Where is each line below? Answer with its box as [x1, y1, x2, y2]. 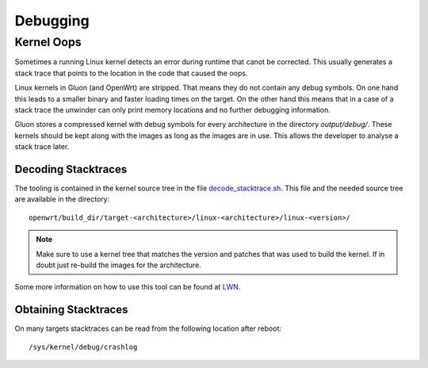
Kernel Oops [14, 35, 82, 49]
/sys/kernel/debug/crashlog [29, 342, 138, 351]
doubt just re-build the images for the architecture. [36, 260, 201, 270]
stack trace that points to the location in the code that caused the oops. [14, 68, 248, 78]
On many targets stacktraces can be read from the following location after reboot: [14, 324, 281, 333]
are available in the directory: [14, 194, 110, 204]
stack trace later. [14, 142, 70, 151]
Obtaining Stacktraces [14, 303, 128, 316]
